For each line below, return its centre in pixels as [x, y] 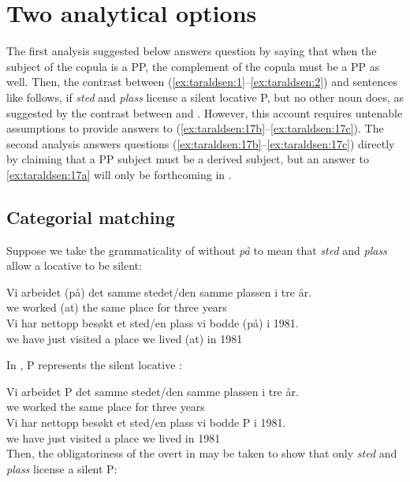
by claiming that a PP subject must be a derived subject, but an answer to [188, 159]
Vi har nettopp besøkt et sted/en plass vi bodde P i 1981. [146, 422]
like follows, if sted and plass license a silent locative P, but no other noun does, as [205, 97]
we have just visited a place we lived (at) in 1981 [125, 338]
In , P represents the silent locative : [94, 365]
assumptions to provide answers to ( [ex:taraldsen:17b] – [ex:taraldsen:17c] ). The [195, 128]
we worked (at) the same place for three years [117, 307]
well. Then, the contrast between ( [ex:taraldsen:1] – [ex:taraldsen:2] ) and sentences [202, 82]
